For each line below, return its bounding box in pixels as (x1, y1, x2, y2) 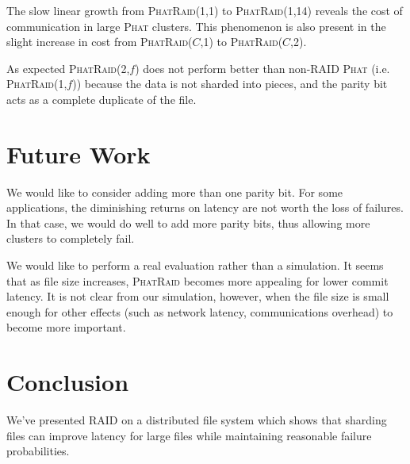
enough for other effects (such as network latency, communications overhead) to (6, 303, 393, 320)
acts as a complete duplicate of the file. (6, 90, 197, 107)
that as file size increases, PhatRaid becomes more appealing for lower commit (6, 272, 389, 289)
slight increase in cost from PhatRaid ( (6, 33, 193, 50)
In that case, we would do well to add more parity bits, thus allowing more (6, 214, 370, 231)
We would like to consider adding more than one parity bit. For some (6, 183, 343, 200)
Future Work (6, 137, 151, 170)
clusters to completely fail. (6, 230, 135, 247)
